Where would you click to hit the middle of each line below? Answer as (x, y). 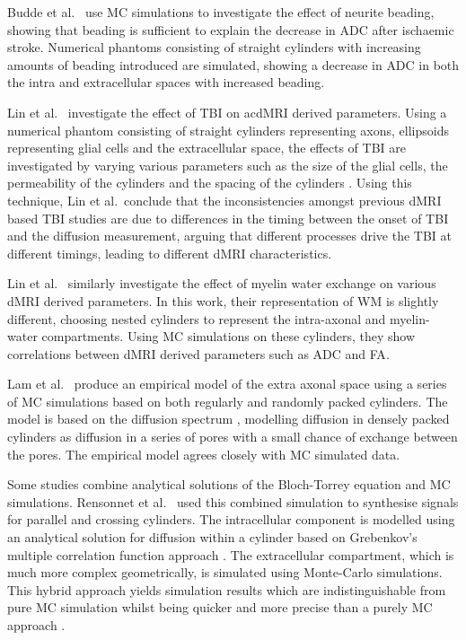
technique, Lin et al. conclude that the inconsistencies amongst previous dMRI (224, 200)
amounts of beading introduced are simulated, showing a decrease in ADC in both (233, 64)
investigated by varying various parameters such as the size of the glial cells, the (228, 165)
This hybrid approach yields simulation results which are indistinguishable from (227, 589)
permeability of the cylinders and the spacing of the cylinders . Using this (210, 183)
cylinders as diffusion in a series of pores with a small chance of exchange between (233, 437)
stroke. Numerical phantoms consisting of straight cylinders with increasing (214, 47)
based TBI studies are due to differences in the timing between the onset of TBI (228, 218)
